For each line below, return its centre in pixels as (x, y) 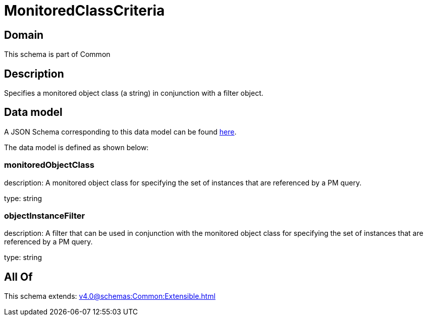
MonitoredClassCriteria (85, 11)
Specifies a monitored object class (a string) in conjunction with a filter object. (134, 93)
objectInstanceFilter (45, 215)
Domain (24, 35)
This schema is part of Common (57, 54)
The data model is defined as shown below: (76, 147)
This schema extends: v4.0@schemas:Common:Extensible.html (110, 296)
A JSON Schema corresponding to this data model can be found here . (120, 132)
